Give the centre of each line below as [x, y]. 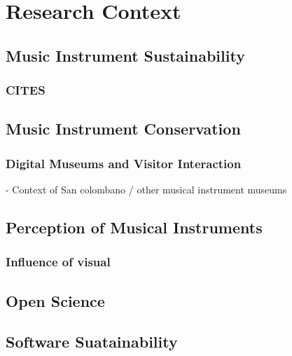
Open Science [55, 300]
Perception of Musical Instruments [134, 227]
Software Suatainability [92, 342]
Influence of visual [58, 262]
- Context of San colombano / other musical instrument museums [146, 189]
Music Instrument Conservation [123, 129]
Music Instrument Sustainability [125, 55]
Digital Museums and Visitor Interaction [124, 163]
